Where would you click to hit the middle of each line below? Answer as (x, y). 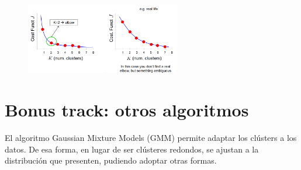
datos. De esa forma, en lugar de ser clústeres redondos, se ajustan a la (132, 149)
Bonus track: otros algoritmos (127, 110)
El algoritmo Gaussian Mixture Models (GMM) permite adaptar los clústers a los (151, 137)
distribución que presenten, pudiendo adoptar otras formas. (111, 160)
